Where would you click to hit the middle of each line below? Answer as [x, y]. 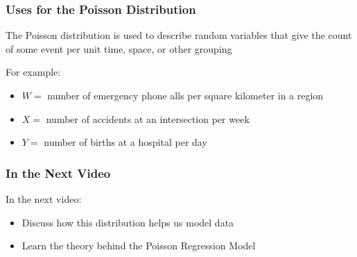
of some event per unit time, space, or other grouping [119, 48]
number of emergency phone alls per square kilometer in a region [185, 95]
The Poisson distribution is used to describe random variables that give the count [179, 35]
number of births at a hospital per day [125, 142]
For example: [33, 72]
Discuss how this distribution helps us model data [128, 222]
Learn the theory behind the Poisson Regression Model [139, 246]
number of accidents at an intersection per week [148, 118]
